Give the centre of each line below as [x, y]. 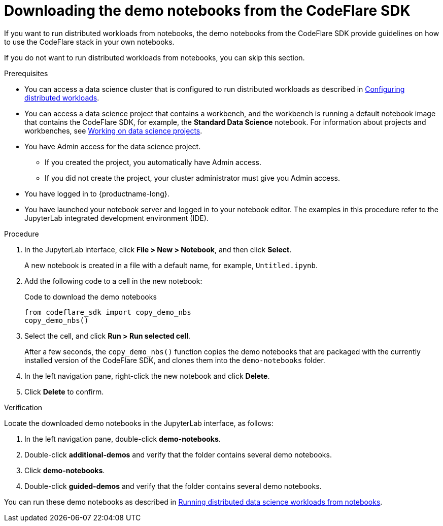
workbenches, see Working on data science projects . [113, 130]
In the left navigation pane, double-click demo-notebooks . [123, 439]
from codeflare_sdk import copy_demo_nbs [108, 312]
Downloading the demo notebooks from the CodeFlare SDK [207, 11]
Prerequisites [26, 73]
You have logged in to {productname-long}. [97, 193]
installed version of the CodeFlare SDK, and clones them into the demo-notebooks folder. [175, 360]
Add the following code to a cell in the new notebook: [113, 281]
